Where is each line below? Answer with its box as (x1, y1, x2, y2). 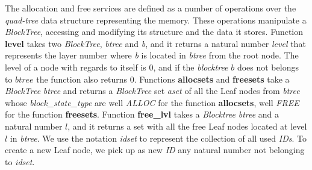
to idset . (5, 155, 35, 168)
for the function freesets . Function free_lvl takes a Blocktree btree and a (5, 108, 279, 121)
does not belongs (237, 60, 299, 73)
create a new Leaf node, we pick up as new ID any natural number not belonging (5, 143, 305, 156)
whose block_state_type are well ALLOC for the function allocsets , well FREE (5, 96, 299, 109)
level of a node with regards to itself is (5, 60, 146, 73)
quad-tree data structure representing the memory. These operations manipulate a (5, 13, 307, 26)
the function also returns (36, 72, 127, 85)
